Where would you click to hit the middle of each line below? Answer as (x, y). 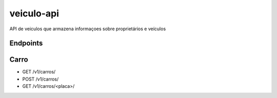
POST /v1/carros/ (41, 79)
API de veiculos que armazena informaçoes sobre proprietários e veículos (88, 29)
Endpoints (26, 43)
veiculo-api (34, 13)
